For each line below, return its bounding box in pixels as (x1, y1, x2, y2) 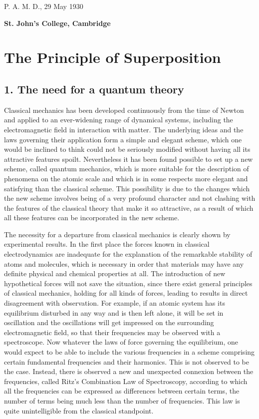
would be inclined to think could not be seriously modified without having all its (4, 144, 251, 154)
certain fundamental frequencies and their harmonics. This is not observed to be (4, 356, 249, 367)
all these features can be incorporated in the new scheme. (4, 212, 180, 223)
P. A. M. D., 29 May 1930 (4, 1, 83, 11)
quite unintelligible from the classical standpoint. (4, 405, 154, 416)
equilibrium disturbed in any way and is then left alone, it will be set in (4, 307, 224, 318)
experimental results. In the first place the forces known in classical (4, 239, 210, 249)
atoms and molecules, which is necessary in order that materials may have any (4, 258, 244, 269)
